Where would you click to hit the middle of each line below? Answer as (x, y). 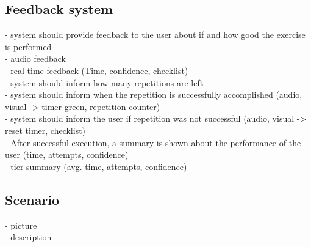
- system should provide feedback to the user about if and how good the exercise (155, 35)
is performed (28, 46)
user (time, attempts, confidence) (67, 154)
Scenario (32, 199)
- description (28, 237)
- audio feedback (35, 58)
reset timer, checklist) (45, 130)
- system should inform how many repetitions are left (104, 82)
